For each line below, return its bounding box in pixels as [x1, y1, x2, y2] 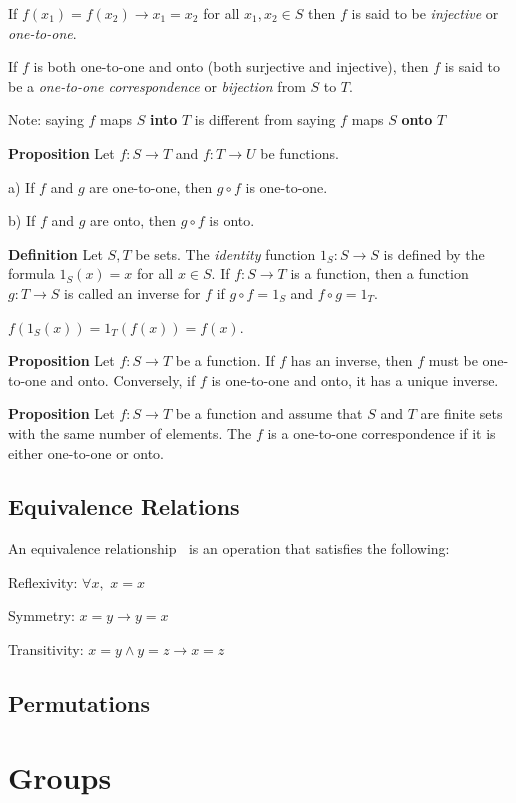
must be [428, 350, 478, 371]
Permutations [8, 688, 150, 719]
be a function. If [175, 350, 275, 371]
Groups [8, 756, 112, 797]
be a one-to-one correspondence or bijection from [8, 75, 306, 96]
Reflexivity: [8, 571, 78, 592]
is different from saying [194, 109, 336, 130]
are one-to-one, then [89, 176, 213, 197]
